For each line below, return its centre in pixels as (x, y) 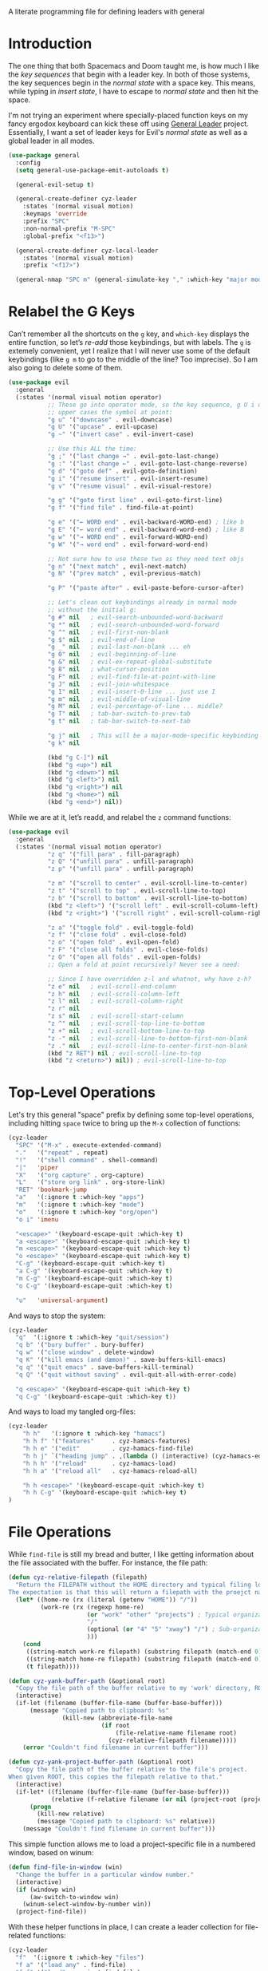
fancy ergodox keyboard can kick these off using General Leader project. (128, 124)
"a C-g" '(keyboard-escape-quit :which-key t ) (94, 1271)
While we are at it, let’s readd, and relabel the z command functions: (120, 817)
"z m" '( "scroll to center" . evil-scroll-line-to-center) (148, 884)
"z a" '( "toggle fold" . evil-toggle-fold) (121, 928)
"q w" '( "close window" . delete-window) (85, 1352)
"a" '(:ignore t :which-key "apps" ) (80, 1197)
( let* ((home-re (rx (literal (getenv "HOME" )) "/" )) (106, 1600)
